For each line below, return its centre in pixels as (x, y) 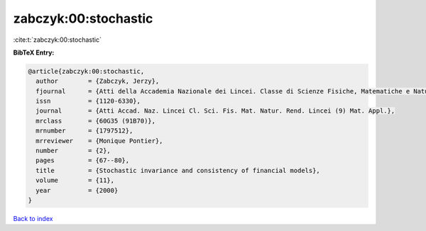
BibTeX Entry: (34, 52)
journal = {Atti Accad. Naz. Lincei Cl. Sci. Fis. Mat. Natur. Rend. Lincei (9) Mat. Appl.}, (215, 111)
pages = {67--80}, (83, 160)
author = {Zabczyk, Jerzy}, (98, 81)
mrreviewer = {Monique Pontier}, (99, 141)
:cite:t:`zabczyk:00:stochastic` (58, 40)
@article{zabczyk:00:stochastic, (86, 71)
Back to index (33, 218)
